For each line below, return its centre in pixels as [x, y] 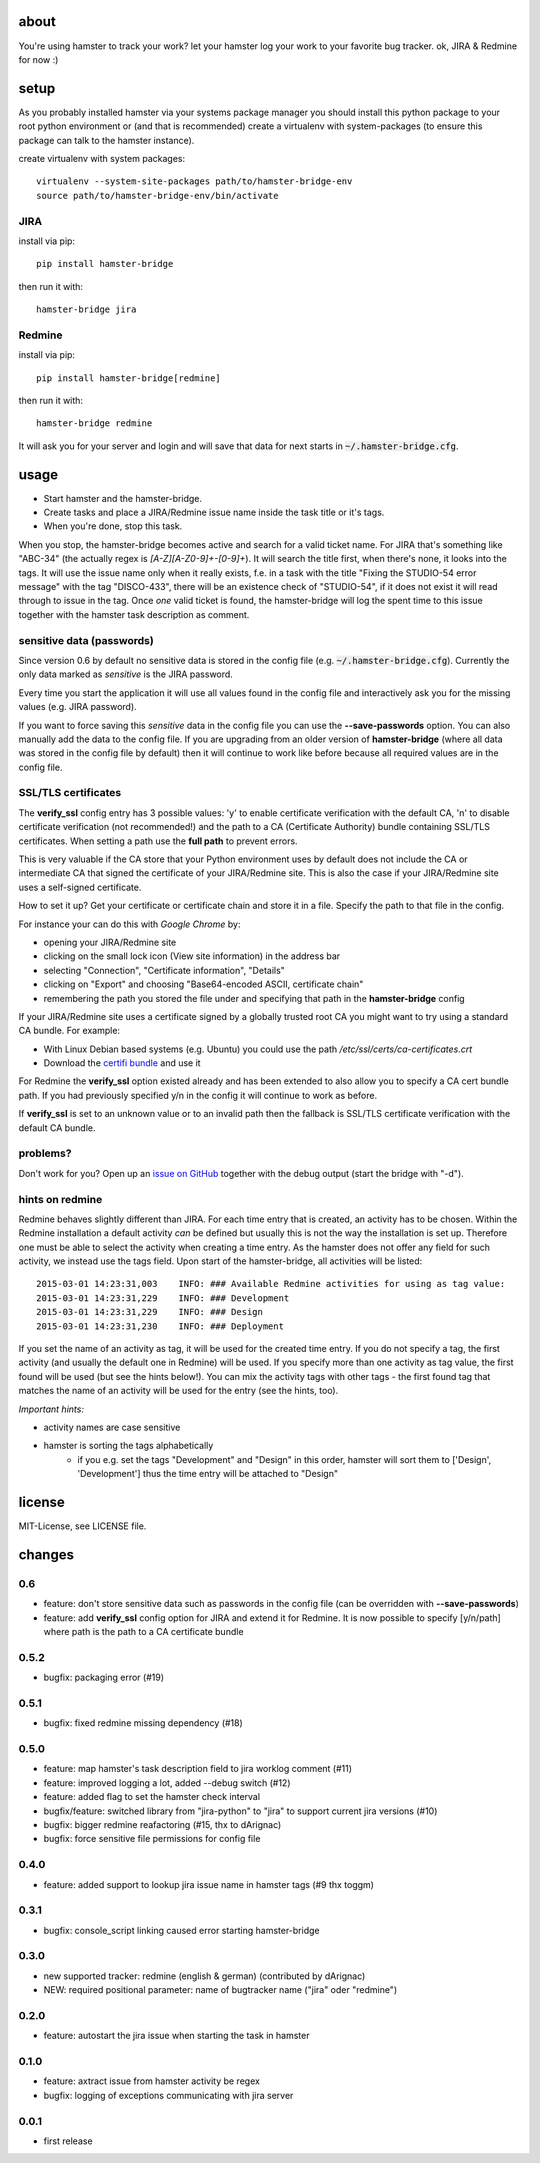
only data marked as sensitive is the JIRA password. [126, 674]
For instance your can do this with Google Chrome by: [129, 924]
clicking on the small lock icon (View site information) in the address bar [192, 956]
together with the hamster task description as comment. [134, 614]
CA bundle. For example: [69, 1031]
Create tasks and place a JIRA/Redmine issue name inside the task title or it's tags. [214, 512]
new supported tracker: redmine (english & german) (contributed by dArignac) [204, 1976]
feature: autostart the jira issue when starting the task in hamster [176, 2036]
